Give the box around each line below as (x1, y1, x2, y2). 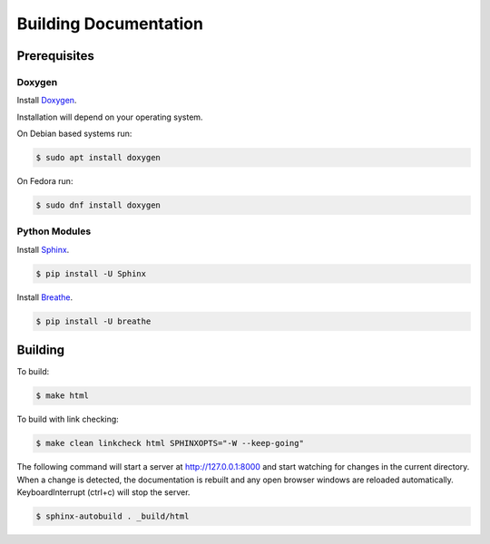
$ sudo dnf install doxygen (35, 200, 161, 210)
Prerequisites (16, 48, 94, 63)
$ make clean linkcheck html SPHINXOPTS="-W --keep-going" (35, 438, 304, 449)
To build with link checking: (16, 413, 120, 425)
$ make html (35, 391, 90, 401)
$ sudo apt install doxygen (35, 152, 161, 163)
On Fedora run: (16, 176, 73, 187)
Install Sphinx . (16, 244, 70, 255)
